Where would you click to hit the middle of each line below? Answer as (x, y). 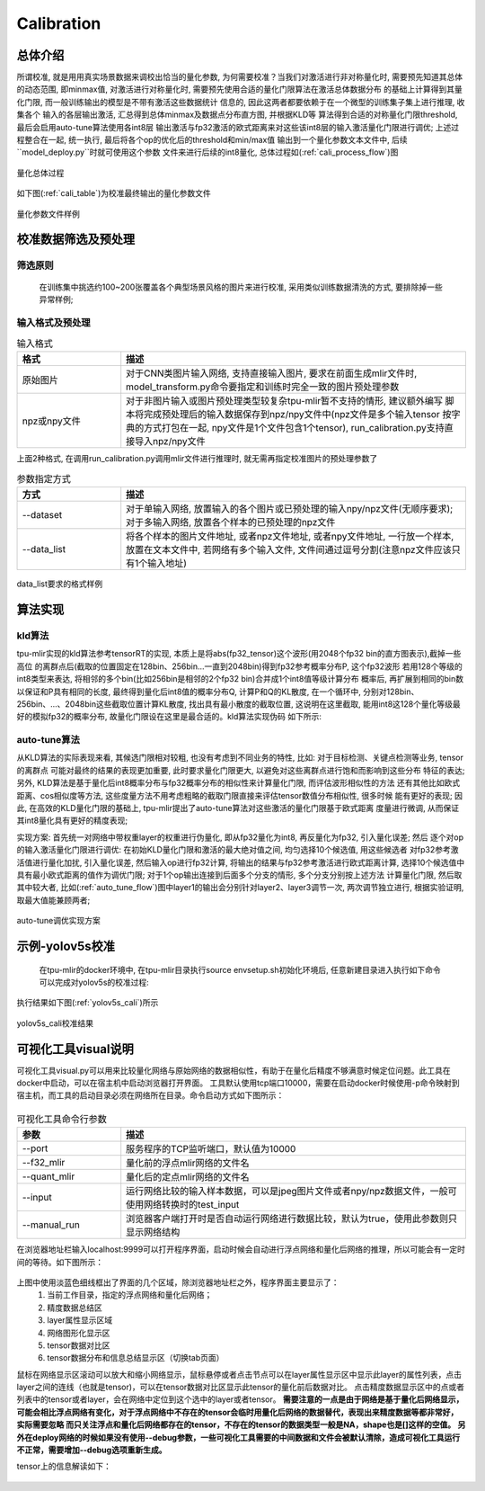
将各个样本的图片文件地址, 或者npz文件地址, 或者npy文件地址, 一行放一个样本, (290, 537)
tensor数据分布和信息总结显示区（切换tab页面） (136, 1358)
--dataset (42, 515)
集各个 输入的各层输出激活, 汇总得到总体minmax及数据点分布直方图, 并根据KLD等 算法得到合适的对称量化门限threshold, (237, 115)
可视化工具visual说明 (75, 1049)
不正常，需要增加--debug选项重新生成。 (92, 1450)
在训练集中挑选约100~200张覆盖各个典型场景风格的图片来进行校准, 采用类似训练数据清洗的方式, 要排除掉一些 (241, 287)
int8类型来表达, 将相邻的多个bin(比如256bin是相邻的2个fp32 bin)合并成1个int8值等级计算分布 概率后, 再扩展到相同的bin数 (240, 679)
